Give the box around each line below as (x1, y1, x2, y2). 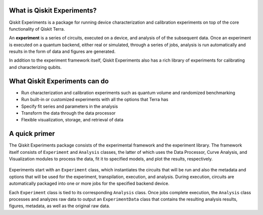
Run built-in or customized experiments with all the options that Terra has (21, 97, 169, 102)
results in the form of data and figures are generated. (9, 49, 116, 54)
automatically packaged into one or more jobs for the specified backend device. (9, 181, 170, 186)
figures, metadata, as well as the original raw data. (9, 203, 111, 209)
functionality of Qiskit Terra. (9, 26, 65, 32)
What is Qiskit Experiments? (9, 6, 97, 15)
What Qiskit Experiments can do (9, 77, 109, 85)
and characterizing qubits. (9, 64, 62, 70)
